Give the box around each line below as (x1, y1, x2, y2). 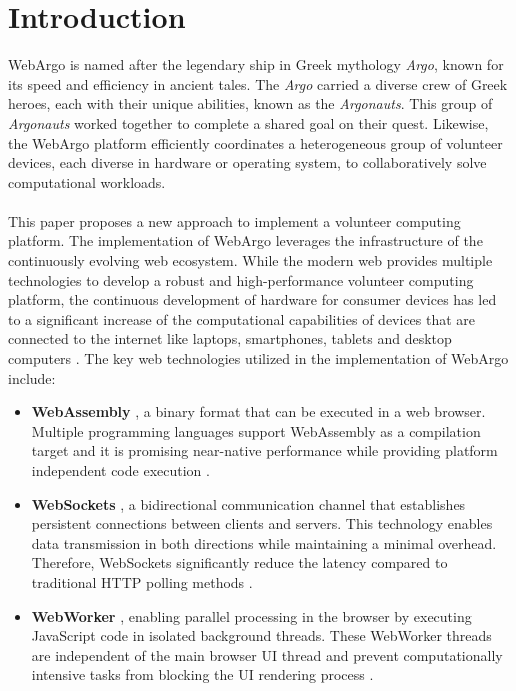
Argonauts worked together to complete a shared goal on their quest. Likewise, (8, 112, 489, 133)
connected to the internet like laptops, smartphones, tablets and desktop (8, 328, 452, 349)
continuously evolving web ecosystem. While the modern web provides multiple (8, 250, 493, 271)
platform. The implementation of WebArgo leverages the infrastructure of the (8, 230, 483, 251)
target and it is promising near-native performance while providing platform (31, 440, 498, 461)
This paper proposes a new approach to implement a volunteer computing (8, 210, 461, 231)
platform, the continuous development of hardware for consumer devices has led (8, 289, 497, 310)
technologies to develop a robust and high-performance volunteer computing (8, 269, 474, 290)
